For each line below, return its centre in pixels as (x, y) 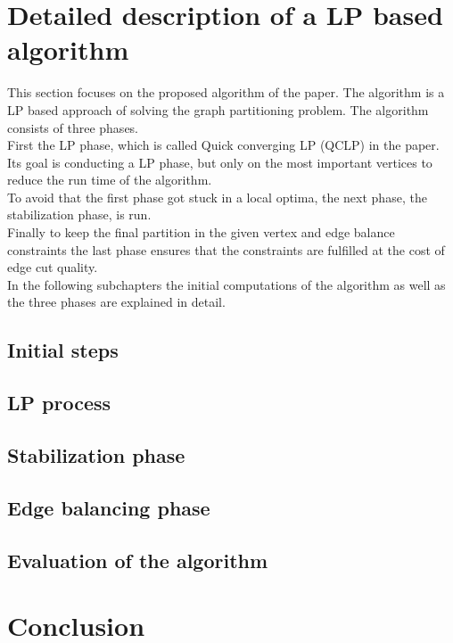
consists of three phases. (73, 127)
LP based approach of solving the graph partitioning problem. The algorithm (218, 109)
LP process (59, 403)
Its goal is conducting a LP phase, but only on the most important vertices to (220, 162)
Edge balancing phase (109, 507)
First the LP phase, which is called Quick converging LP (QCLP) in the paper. (223, 145)
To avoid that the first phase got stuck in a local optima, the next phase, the (217, 197)
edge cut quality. (53, 267)
